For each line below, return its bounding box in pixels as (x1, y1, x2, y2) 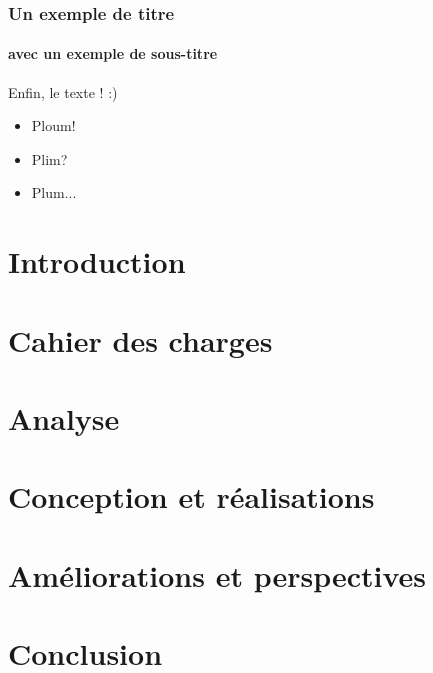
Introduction (8, 241, 186, 282)
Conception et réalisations (8, 476, 375, 517)
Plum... (31, 182, 77, 203)
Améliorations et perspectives (8, 554, 427, 595)
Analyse (8, 397, 120, 438)
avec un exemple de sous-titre (8, 43, 218, 64)
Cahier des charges (8, 319, 273, 360)
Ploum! (31, 115, 76, 136)
